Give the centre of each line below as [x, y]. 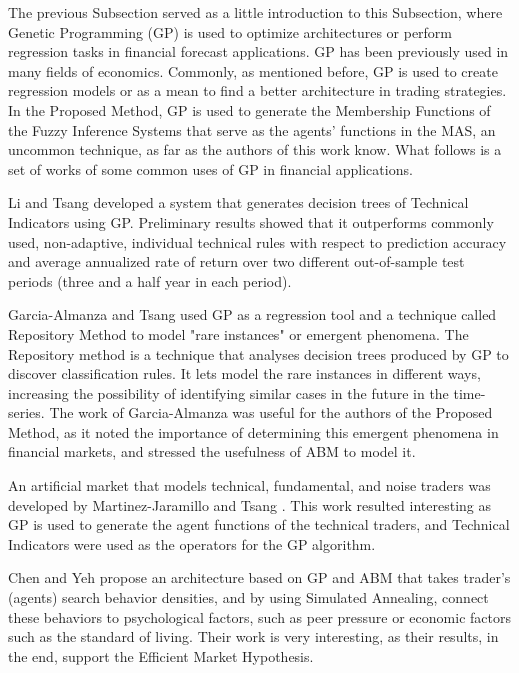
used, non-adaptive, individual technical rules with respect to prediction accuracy [257, 241]
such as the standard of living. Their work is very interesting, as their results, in [253, 636]
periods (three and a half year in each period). [150, 280]
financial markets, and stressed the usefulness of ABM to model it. [212, 451]
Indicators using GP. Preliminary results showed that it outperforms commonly [251, 221]
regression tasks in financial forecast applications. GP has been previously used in [258, 51]
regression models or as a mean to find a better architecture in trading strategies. [257, 90]
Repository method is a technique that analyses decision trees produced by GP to [258, 353]
